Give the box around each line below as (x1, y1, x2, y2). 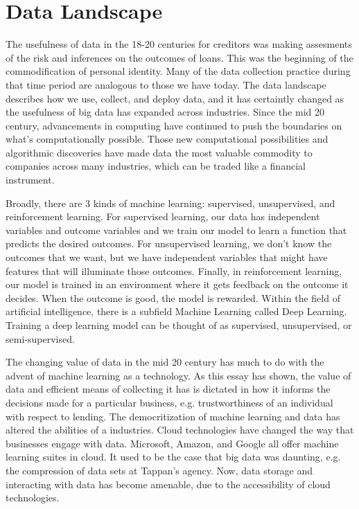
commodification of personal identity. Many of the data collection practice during (6, 64, 351, 78)
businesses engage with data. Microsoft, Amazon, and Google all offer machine (6, 436, 339, 450)
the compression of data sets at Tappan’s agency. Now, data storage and (6, 463, 313, 477)
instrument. (6, 172, 55, 187)
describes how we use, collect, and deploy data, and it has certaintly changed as (6, 91, 344, 105)
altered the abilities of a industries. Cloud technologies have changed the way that (6, 422, 354, 437)
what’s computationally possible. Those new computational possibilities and (6, 132, 329, 146)
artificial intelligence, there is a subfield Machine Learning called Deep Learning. (6, 304, 347, 319)
